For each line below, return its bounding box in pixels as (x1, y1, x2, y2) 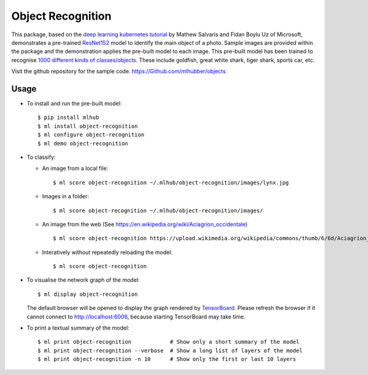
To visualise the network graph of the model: (26, 276, 140, 284)
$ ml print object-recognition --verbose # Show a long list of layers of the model (37, 347, 303, 354)
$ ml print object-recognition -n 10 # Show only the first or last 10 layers (37, 356, 297, 363)
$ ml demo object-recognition (37, 140, 129, 147)
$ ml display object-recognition (37, 290, 138, 298)
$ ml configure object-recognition (37, 131, 145, 138)
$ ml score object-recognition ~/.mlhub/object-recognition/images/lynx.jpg (53, 179, 289, 186)
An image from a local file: (42, 164, 109, 172)
